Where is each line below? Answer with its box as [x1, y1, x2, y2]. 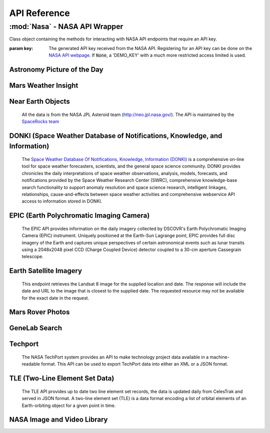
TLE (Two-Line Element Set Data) [9, 374, 114, 382]
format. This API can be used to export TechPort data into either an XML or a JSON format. [40, 361, 228, 367]
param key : [9, 45, 33, 51]
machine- [209, 354, 229, 360]
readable [21, 361, 40, 367]
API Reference [9, 7, 70, 18]
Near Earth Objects [9, 97, 70, 106]
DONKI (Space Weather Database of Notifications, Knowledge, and [9, 131, 222, 140]
